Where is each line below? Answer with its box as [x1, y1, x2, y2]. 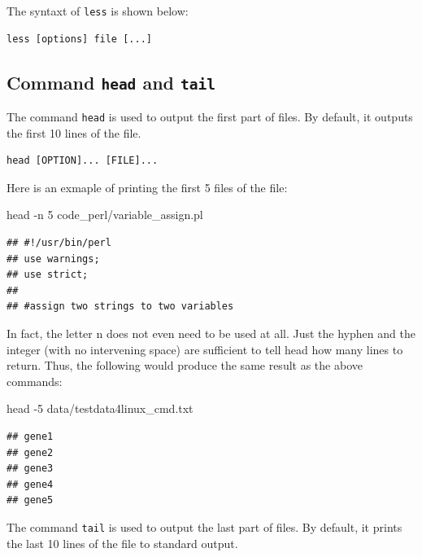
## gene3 [7, 463, 54, 475]
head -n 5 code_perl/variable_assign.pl [7, 206, 203, 223]
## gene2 [7, 446, 54, 458]
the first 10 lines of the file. [7, 124, 141, 141]
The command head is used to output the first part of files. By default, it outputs [7, 108, 413, 125]
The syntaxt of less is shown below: [7, 2, 189, 19]
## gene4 [7, 478, 54, 490]
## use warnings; [7, 252, 100, 265]
